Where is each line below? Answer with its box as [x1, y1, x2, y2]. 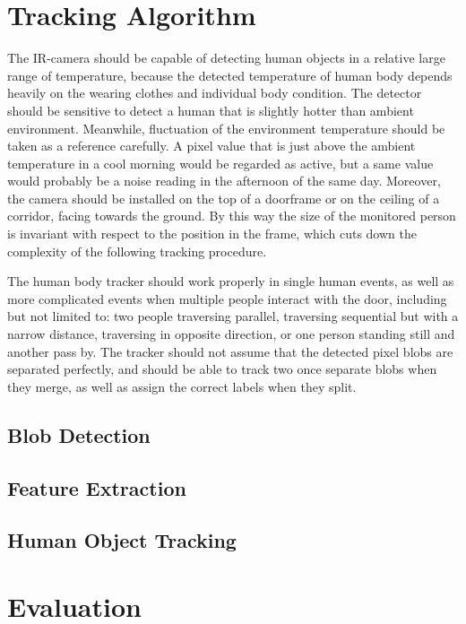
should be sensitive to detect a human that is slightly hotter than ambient [7, 100, 414, 119]
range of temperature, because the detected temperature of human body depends [7, 65, 453, 84]
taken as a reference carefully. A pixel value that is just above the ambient [7, 136, 416, 155]
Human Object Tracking [7, 526, 237, 554]
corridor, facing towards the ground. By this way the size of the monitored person [7, 206, 456, 225]
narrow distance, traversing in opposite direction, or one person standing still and [7, 325, 455, 343]
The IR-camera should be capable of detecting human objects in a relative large [7, 48, 445, 67]
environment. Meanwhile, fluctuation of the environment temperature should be [7, 118, 445, 137]
